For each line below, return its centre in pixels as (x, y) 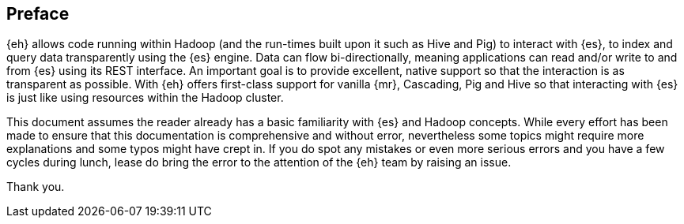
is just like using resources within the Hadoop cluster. (145, 98)
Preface (38, 14)
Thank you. (36, 187)
